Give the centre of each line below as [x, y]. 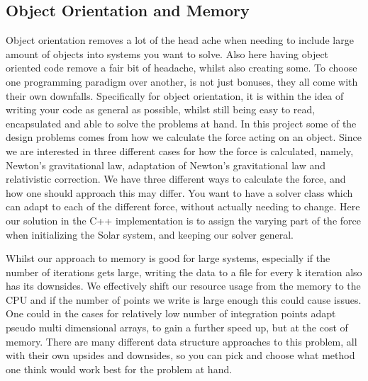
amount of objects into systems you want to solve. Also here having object [167, 53]
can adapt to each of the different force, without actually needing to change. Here [183, 206]
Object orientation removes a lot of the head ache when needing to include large [180, 40]
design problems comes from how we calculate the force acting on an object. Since [184, 137]
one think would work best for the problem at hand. [119, 369]
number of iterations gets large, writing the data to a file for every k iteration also [184, 272]
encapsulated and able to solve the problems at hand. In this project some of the [181, 123]
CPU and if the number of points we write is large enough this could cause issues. [184, 299]
